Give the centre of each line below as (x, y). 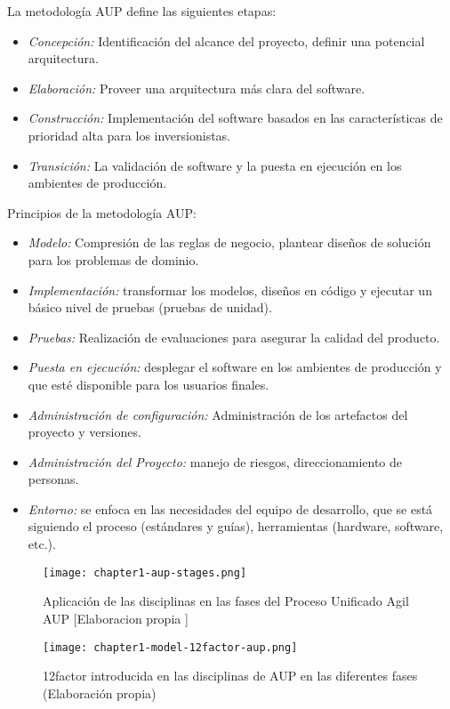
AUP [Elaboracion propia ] (116, 618)
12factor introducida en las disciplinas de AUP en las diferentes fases (230, 676)
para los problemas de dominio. (113, 259)
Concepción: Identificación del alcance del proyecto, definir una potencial (226, 40)
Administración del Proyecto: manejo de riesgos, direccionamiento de (215, 461)
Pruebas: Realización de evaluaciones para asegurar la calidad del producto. (234, 337)
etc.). (42, 544)
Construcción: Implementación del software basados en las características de (235, 118)
